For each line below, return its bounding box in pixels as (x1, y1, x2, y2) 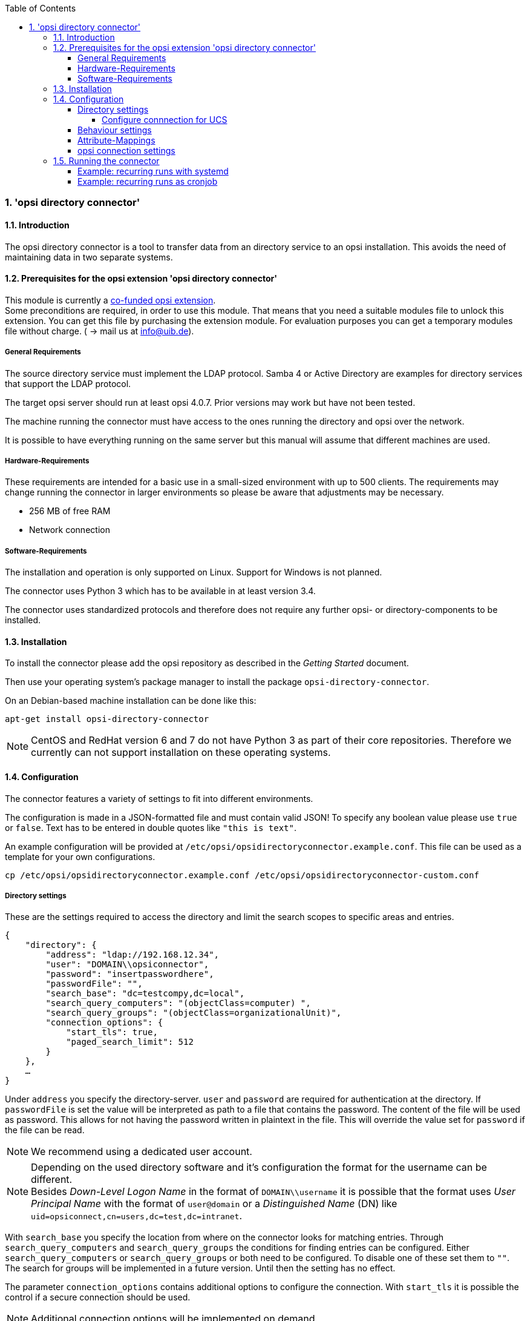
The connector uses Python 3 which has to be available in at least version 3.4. (5, 586, 316, 597)
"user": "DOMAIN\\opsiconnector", (45, 959, 209, 970)
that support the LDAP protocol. (5, 378, 131, 389)
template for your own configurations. (5, 851, 155, 862)
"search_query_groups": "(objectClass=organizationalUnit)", (45, 1008, 342, 1018)
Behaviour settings (77, 125, 152, 135)
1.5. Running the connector (53, 156, 160, 166)
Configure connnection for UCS (102, 114, 227, 125)
